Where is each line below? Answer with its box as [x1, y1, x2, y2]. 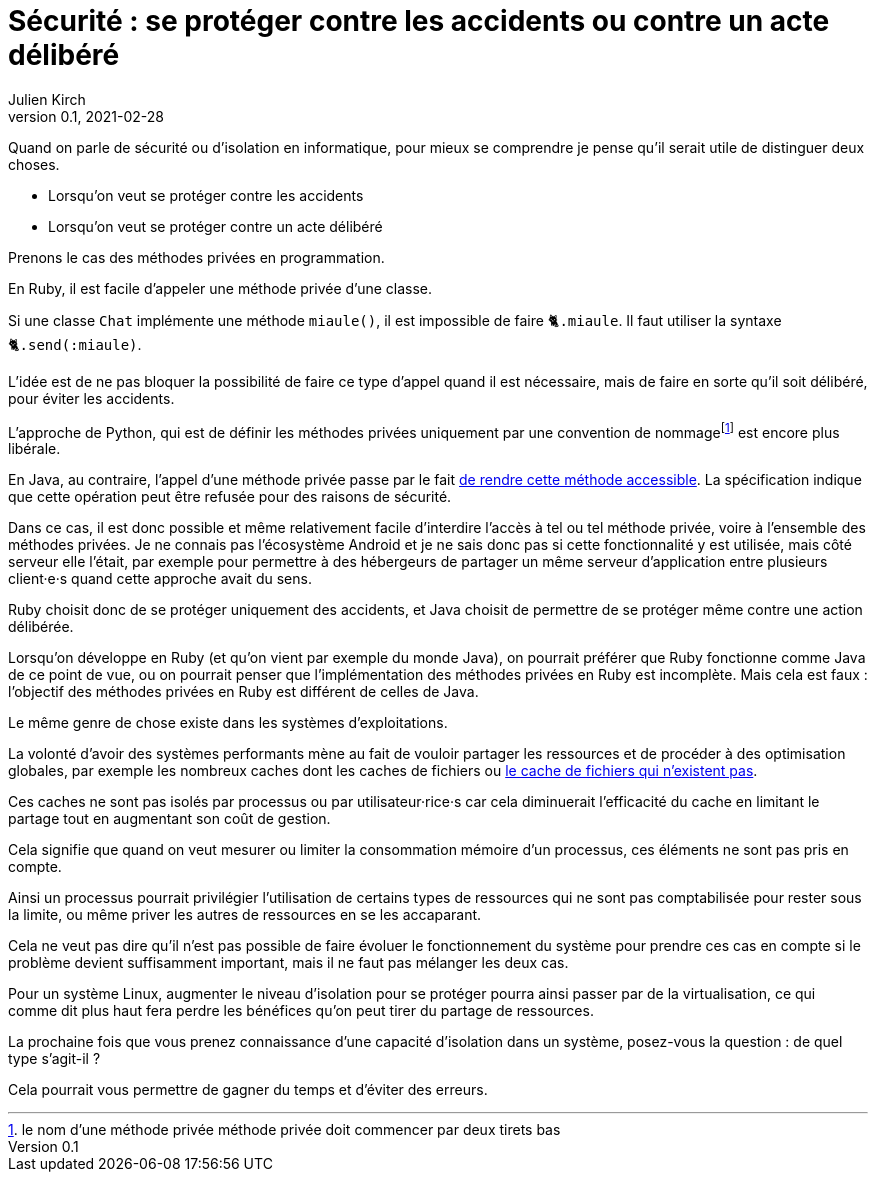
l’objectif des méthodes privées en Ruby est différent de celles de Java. [8, 683, 479, 701]
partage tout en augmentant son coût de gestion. [8, 810, 331, 828]
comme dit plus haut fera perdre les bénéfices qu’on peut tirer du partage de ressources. [8, 1002, 594, 1020]
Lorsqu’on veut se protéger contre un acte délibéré [48, 217, 383, 235]
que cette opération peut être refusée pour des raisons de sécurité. [8, 488, 452, 506]
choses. [8, 155, 60, 173]
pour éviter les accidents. [8, 389, 175, 407]
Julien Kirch [8, 90, 86, 108]
